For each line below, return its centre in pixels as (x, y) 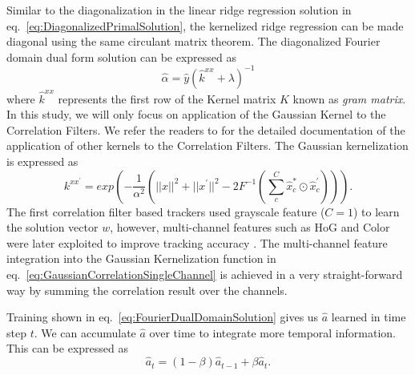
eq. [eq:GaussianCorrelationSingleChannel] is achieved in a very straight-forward (205, 274)
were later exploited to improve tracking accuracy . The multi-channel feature (197, 242)
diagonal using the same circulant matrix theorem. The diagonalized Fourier (193, 41)
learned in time (369, 317)
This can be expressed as (67, 348)
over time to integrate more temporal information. (272, 332)
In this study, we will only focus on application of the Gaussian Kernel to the (196, 114)
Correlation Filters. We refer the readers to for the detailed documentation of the (206, 129)
